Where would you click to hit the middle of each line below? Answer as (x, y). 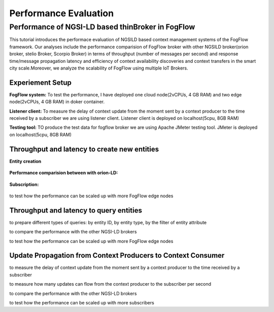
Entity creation (25, 161)
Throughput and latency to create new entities (84, 149)
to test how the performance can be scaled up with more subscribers (82, 303)
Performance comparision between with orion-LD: (64, 173)
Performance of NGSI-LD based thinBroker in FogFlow (102, 27)
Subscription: (24, 184)
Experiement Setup (41, 82)
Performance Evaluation (62, 13)
